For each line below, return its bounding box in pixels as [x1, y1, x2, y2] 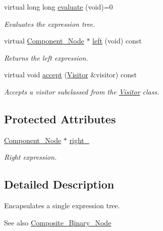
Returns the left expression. [4, 52, 88, 63]
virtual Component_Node [4, 35, 84, 46]
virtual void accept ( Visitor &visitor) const [4, 69, 137, 80]
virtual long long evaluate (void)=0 [4, 2, 113, 12]
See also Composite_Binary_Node [4, 217, 112, 227]
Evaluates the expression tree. [4, 18, 95, 29]
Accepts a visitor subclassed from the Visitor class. [4, 86, 159, 97]
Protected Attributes [4, 111, 116, 126]
